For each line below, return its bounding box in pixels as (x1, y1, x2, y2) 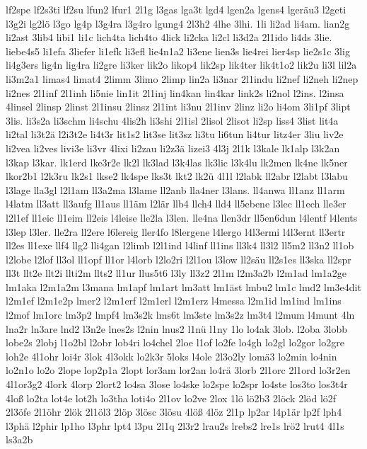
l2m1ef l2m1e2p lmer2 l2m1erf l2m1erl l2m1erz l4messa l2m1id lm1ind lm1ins (6, 293, 342, 308)
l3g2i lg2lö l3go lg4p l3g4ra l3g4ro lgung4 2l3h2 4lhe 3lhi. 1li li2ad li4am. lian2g (6, 16, 350, 30)
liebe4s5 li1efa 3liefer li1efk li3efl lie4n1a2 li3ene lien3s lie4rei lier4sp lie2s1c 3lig (6, 43, 350, 58)
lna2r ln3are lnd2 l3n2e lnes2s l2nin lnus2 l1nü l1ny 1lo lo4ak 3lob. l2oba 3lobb (6, 321, 347, 336)
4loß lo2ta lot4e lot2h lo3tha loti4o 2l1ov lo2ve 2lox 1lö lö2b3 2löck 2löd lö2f (6, 390, 337, 405)
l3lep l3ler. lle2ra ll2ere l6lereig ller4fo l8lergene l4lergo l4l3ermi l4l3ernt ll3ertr (6, 224, 346, 239)
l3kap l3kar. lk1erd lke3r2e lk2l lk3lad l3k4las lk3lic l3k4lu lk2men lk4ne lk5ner (6, 154, 348, 169)
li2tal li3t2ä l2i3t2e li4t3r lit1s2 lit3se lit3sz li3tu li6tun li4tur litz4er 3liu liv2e (6, 127, 344, 142)
